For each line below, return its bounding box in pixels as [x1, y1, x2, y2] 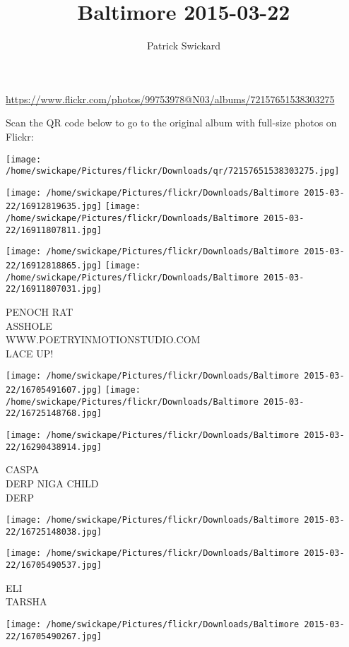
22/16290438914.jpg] [6, 441, 102, 452]
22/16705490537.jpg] [6, 560, 102, 571]
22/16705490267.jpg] [6, 631, 102, 641]
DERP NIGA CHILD [6, 475, 99, 490]
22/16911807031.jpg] [6, 284, 102, 295]
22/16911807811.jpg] [6, 225, 102, 235]
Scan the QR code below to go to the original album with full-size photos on [6, 115, 337, 130]
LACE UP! [6, 345, 54, 360]
